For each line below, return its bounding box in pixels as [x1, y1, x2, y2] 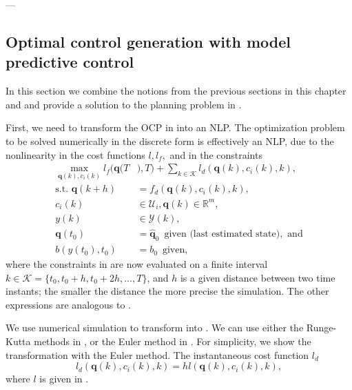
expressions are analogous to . [6, 297, 131, 311]
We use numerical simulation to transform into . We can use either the [6, 320, 304, 335]
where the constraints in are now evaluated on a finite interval [6, 257, 268, 271]
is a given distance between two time [180, 270, 335, 284]
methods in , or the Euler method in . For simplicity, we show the [34, 334, 311, 349]
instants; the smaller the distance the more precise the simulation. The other [6, 284, 329, 298]
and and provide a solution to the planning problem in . [6, 97, 242, 111]
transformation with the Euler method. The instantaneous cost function [6, 347, 309, 362]
